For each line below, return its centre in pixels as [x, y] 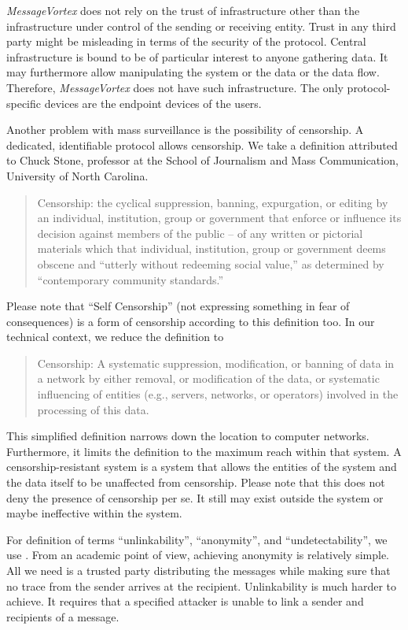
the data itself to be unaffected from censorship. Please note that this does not [196, 482]
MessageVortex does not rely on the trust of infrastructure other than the [183, 10]
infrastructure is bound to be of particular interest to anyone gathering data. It [197, 56]
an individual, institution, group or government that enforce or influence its [219, 218]
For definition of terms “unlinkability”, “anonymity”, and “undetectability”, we [197, 539]
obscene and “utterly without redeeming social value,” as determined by [211, 263]
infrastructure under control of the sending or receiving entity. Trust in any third [201, 26]
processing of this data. [93, 409]
